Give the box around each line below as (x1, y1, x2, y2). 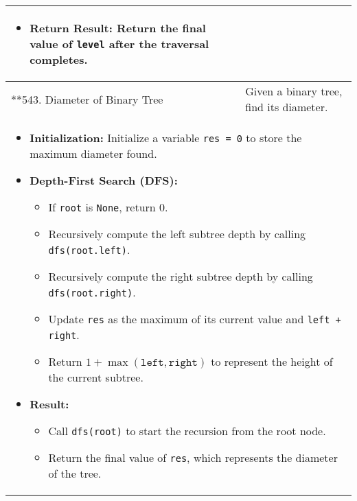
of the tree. (48, 465, 102, 481)
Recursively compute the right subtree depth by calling (48, 268, 313, 284)
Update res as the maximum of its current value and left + (48, 311, 341, 327)
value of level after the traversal (30, 36, 209, 51)
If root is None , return (48, 199, 156, 215)
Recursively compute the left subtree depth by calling (48, 226, 306, 242)
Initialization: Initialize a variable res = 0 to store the (30, 130, 302, 145)
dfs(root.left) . (48, 242, 130, 257)
